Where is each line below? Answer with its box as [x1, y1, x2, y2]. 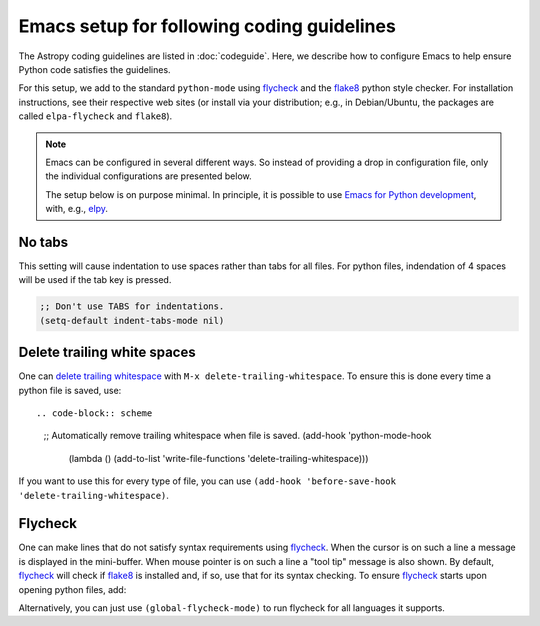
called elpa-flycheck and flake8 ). [18, 110, 173, 122]
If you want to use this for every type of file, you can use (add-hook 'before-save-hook [18, 475, 397, 487]
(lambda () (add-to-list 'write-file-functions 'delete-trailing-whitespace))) [68, 452, 369, 464]
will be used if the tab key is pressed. [18, 274, 172, 286]
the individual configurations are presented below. [45, 170, 252, 182]
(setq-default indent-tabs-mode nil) [39, 315, 225, 326]
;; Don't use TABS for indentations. [39, 301, 225, 312]
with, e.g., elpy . [45, 203, 109, 215]
